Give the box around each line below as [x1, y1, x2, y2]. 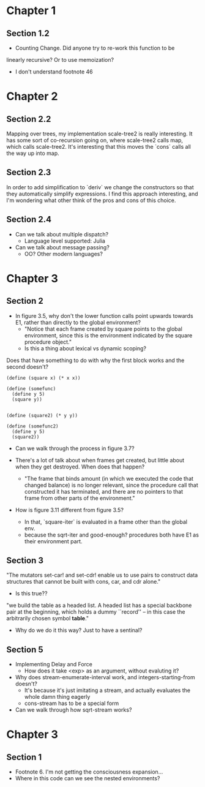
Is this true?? [15, 590, 48, 597]
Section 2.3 [6, 167, 51, 178]
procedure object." [24, 338, 72, 345]
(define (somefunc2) [6, 423, 59, 429]
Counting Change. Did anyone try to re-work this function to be [15, 44, 175, 51]
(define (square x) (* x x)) [6, 375, 81, 381]
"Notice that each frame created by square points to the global [24, 325, 182, 333]
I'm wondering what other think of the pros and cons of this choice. [6, 197, 176, 204]
